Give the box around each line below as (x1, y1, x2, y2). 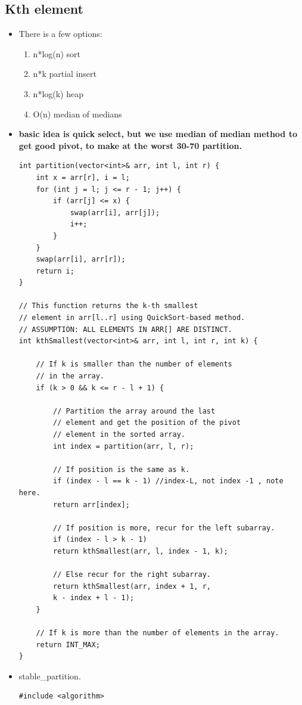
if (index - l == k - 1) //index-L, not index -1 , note (53, 477, 284, 486)
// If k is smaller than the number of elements (36, 360, 232, 369)
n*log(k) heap (33, 87, 83, 100)
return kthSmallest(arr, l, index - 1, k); (53, 546, 228, 555)
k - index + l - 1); (53, 594, 135, 602)
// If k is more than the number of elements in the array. (36, 629, 279, 638)
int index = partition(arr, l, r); (53, 442, 194, 451)
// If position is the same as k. (53, 465, 190, 474)
